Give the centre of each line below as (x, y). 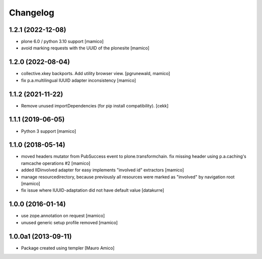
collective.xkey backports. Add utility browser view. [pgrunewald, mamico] (96, 74)
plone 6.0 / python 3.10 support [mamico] (62, 42)
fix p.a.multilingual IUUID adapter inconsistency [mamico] (79, 80)
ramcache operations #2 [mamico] (56, 163)
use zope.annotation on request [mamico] (63, 216)
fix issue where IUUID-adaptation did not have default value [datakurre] (93, 190)
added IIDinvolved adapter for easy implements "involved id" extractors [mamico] (103, 170)
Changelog (32, 13)
